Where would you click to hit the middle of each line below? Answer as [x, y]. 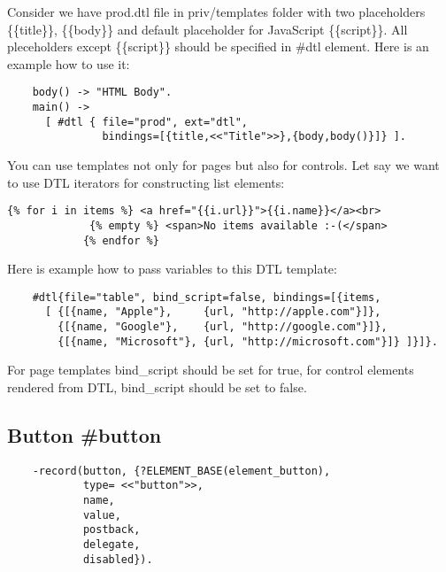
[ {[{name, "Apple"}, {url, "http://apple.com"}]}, [213, 312]
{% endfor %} [121, 240]
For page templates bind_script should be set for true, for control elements [211, 370]
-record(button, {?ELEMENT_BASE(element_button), [181, 471]
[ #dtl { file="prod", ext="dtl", [146, 122]
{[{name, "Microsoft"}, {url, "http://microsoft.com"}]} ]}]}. [248, 341]
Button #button [85, 434]
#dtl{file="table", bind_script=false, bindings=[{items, [207, 297]
